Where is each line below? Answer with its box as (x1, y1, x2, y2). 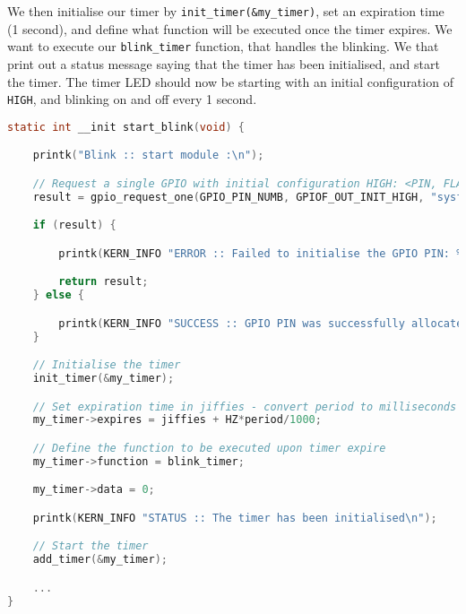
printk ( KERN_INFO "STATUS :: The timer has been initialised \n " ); (32, 511, 437, 524)
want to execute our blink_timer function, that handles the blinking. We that (7, 37, 439, 56)
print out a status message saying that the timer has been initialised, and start (7, 54, 440, 73)
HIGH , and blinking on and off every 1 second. (7, 90, 257, 108)
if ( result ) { (32, 219, 116, 232)
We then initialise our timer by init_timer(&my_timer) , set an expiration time (7, 2, 444, 20)
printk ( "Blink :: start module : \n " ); (32, 149, 264, 162)
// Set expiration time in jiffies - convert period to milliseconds (32, 400, 457, 413)
